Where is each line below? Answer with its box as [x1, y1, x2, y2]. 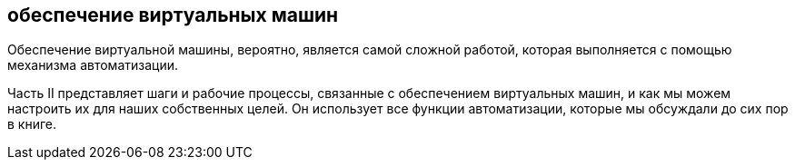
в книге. [7, 116, 57, 133]
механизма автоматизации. [7, 57, 178, 74]
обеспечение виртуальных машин [7, 4, 339, 26]
